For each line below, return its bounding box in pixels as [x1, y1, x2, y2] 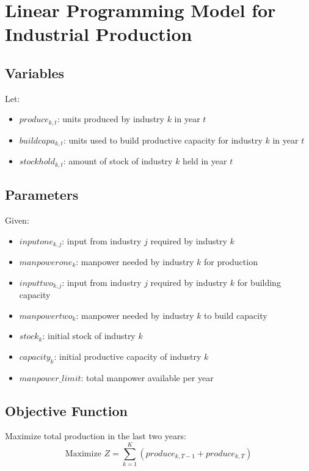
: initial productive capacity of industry [54, 349, 202, 362]
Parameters [5, 185, 79, 204]
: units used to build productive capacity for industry [63, 133, 263, 146]
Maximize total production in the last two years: [5, 429, 186, 442]
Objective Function [5, 401, 128, 420]
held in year [183, 155, 227, 167]
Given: [5, 213, 29, 226]
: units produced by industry [57, 112, 164, 125]
